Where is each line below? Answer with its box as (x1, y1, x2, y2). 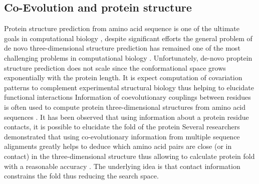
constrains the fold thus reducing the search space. (4, 170, 159, 181)
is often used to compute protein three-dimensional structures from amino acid (4, 101, 246, 112)
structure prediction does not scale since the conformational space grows (4, 62, 226, 73)
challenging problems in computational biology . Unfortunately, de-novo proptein (4, 52, 252, 63)
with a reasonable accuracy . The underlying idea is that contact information (4, 160, 240, 171)
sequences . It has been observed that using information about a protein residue (4, 111, 249, 122)
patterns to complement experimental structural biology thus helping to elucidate (4, 82, 254, 92)
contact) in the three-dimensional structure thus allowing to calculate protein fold (4, 150, 255, 161)
